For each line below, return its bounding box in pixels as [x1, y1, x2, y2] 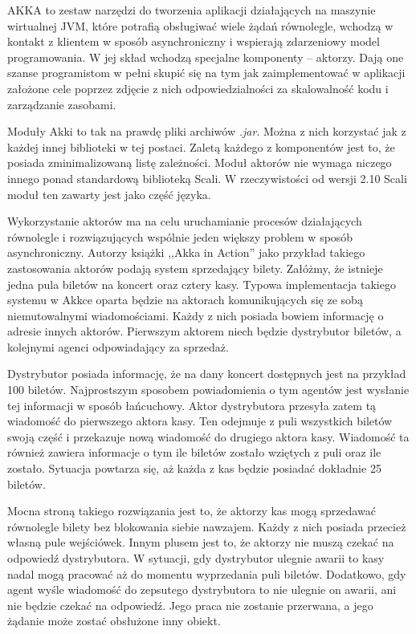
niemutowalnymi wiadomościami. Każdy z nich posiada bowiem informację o [7, 307, 384, 323]
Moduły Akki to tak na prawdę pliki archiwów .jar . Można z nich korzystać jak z [7, 123, 406, 140]
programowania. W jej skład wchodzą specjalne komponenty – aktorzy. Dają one [7, 48, 404, 65]
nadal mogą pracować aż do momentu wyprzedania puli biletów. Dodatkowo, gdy [7, 565, 406, 582]
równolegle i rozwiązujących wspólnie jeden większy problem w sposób [7, 228, 353, 245]
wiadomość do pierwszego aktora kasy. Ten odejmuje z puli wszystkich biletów [7, 413, 393, 429]
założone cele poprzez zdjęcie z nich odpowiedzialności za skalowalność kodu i [7, 79, 389, 96]
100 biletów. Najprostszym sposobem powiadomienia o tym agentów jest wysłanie [7, 381, 410, 398]
